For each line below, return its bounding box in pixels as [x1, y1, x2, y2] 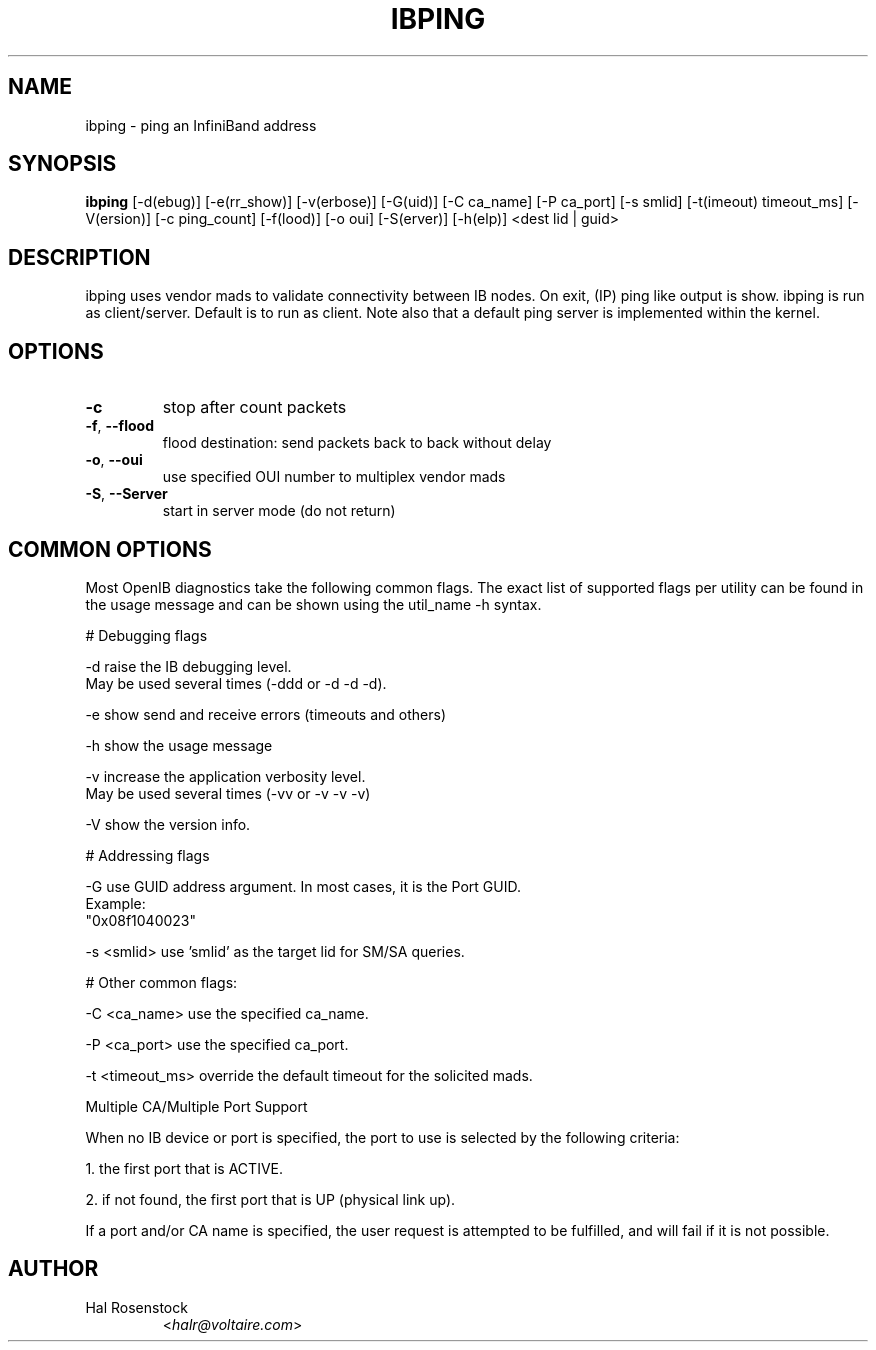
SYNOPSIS [8, 151, 117, 177]
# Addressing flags [85, 846, 210, 864]
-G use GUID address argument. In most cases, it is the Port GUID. [85, 877, 522, 895]
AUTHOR [8, 1256, 99, 1282]
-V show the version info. [85, 815, 251, 833]
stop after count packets [162, 397, 347, 418]
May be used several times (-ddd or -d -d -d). [85, 674, 387, 692]
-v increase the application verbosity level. [85, 767, 366, 785]
